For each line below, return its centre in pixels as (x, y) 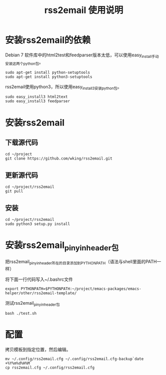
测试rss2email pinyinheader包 (32, 304)
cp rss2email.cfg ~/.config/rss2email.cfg (50, 368)
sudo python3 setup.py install (38, 224)
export (12, 289)
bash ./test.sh (21, 314)
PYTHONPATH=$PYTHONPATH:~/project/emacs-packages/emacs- (81, 289)
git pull (14, 191)
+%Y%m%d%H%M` (19, 364)
